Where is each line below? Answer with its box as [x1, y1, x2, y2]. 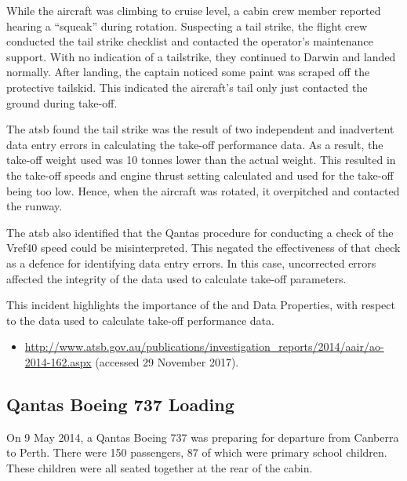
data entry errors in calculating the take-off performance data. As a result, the [6, 136, 383, 152]
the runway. [6, 198, 63, 214]
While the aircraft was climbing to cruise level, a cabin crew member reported [6, 2, 381, 18]
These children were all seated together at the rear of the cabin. [6, 459, 313, 476]
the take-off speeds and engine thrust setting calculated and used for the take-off [6, 166, 394, 183]
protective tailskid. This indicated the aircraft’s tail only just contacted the [6, 78, 368, 95]
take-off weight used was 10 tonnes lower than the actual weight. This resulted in [6, 151, 396, 168]
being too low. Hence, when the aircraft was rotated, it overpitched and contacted [6, 182, 400, 199]
